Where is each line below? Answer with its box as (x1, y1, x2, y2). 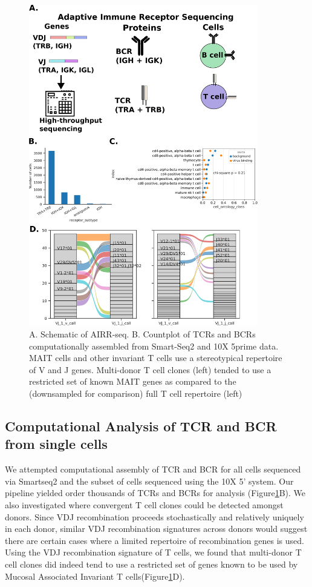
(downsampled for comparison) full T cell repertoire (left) (29, 386, 242, 399)
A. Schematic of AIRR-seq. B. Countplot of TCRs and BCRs (29, 328, 256, 340)
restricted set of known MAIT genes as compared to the (29, 375, 236, 388)
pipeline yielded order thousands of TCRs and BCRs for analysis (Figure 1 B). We (5, 486, 306, 499)
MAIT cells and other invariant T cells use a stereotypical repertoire (29, 351, 282, 364)
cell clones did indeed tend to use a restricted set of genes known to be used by (5, 557, 298, 570)
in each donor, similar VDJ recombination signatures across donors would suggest (5, 522, 308, 535)
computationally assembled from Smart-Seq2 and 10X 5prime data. (29, 339, 279, 352)
